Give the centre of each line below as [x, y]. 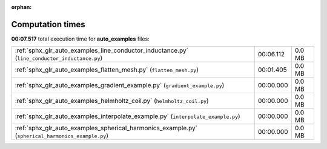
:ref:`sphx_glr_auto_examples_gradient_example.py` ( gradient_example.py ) [120, 85]
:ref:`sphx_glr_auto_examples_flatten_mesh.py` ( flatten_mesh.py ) [107, 70]
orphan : [21, 7]
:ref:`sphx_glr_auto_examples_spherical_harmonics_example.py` [106, 128]
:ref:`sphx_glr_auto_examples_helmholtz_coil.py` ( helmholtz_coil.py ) [112, 101]
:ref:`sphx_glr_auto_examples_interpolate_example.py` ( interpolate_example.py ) [127, 116]
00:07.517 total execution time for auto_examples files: [80, 39]
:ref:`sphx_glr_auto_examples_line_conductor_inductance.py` [102, 50]
